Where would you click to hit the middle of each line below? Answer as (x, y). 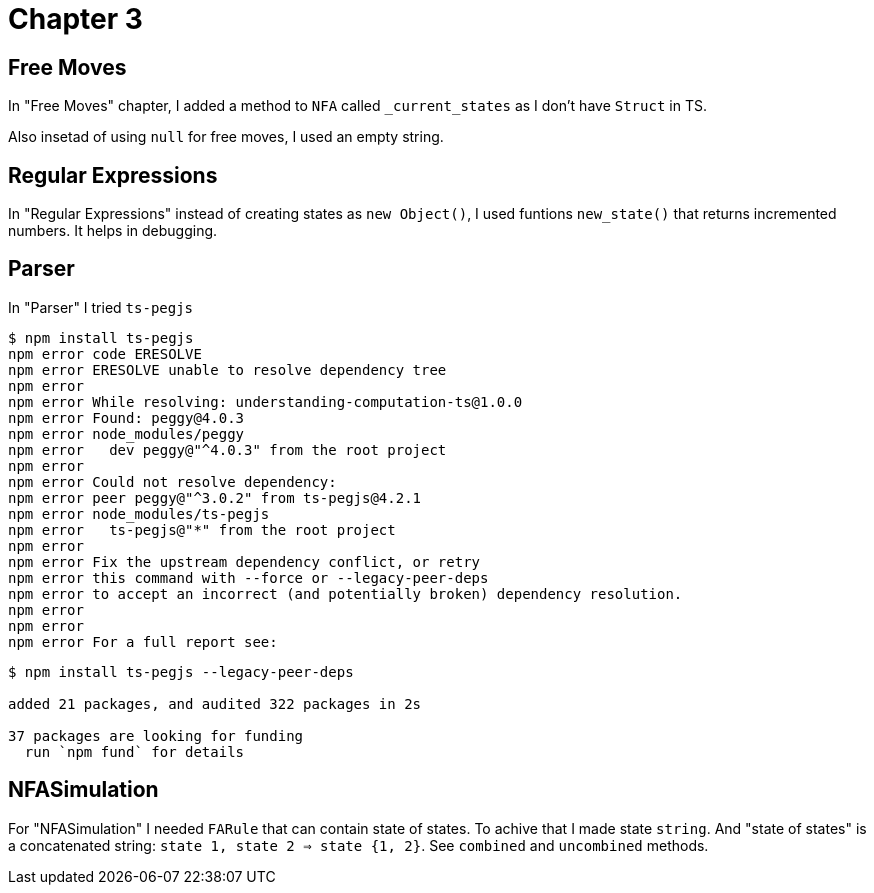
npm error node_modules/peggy (126, 433)
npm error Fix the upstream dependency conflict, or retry (244, 561)
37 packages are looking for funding (156, 735)
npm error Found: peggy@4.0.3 (126, 417)
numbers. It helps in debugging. (113, 231)
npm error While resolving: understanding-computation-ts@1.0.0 (265, 401)
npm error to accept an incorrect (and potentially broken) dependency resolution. (345, 593)
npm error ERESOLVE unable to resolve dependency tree (227, 369)
